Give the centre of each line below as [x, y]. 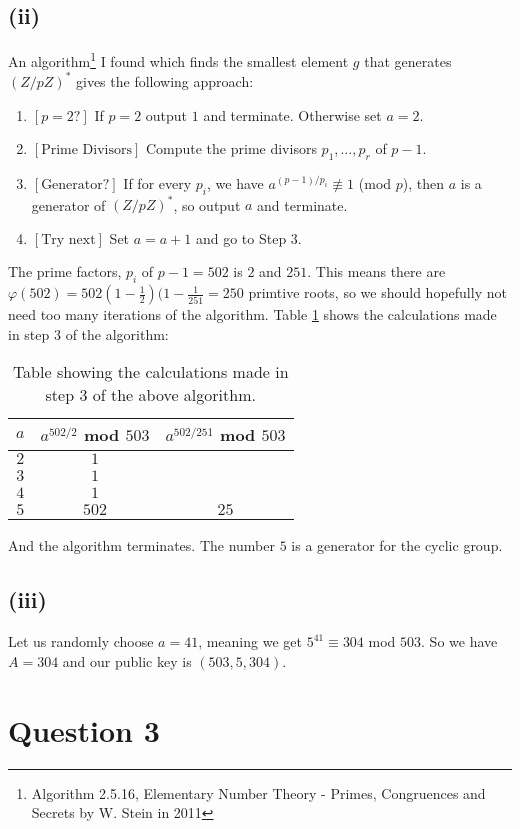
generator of [68, 204]
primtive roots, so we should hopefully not [377, 292]
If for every [157, 182]
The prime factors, [65, 271]
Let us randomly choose [81, 641]
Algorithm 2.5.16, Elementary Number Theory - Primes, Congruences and [258, 792]
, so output [207, 204]
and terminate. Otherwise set [292, 114]
